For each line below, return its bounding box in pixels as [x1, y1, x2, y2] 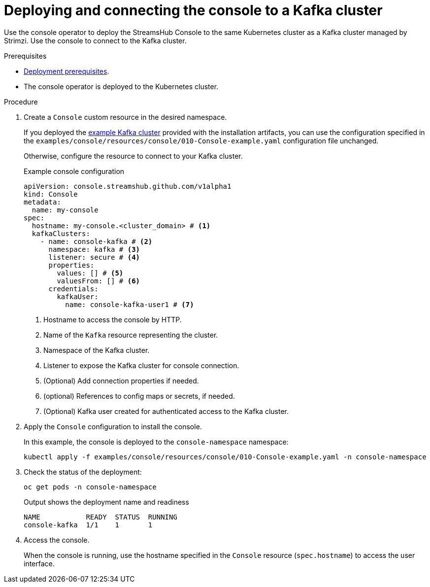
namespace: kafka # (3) [48, 245, 140, 253]
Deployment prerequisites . [24, 67, 109, 75]
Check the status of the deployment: [24, 467, 142, 476]
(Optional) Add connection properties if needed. [43, 376, 199, 385]
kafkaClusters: [32, 229, 90, 238]
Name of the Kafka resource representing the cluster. [43, 330, 218, 339]
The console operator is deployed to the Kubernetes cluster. [24, 82, 219, 91]
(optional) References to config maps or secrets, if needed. [43, 391, 235, 400]
